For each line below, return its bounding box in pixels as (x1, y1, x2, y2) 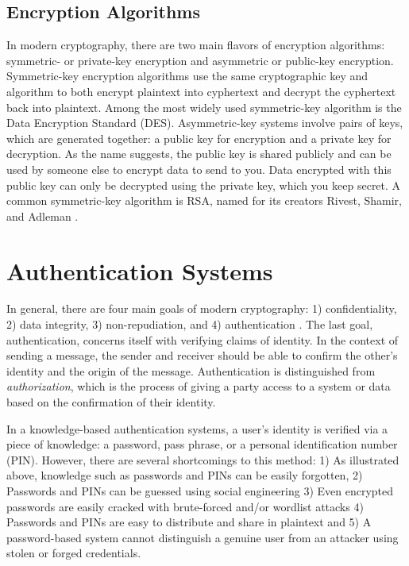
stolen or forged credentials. (6, 545, 141, 561)
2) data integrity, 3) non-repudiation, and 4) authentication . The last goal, (6, 316, 373, 333)
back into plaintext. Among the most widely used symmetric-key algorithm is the (6, 98, 402, 115)
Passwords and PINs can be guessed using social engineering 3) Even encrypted (6, 482, 394, 499)
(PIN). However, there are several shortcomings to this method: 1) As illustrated (6, 451, 399, 468)
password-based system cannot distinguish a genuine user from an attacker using (6, 529, 399, 545)
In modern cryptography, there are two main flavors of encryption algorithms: (6, 37, 385, 53)
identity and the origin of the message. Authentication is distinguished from (6, 362, 376, 379)
